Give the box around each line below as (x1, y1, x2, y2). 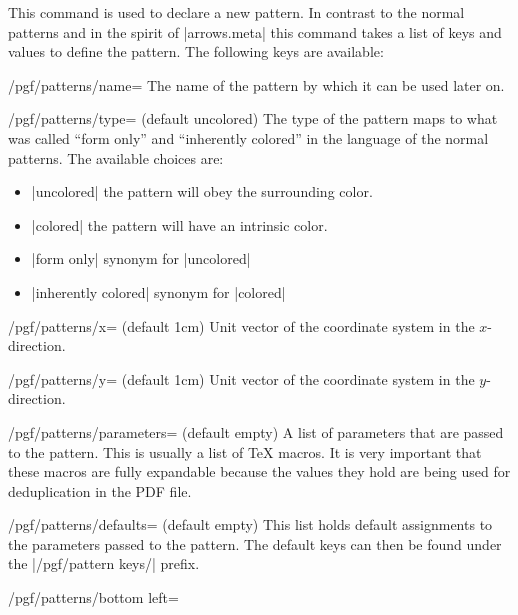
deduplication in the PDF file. (8, 480, 192, 501)
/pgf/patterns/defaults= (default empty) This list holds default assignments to (8, 514, 493, 535)
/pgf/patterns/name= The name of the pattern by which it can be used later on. (8, 74, 505, 95)
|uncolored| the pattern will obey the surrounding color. (31, 181, 373, 202)
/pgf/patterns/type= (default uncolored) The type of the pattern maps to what (8, 108, 498, 129)
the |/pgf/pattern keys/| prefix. (8, 553, 200, 574)
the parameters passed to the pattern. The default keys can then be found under (8, 533, 502, 554)
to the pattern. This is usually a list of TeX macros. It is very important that (8, 441, 482, 462)
